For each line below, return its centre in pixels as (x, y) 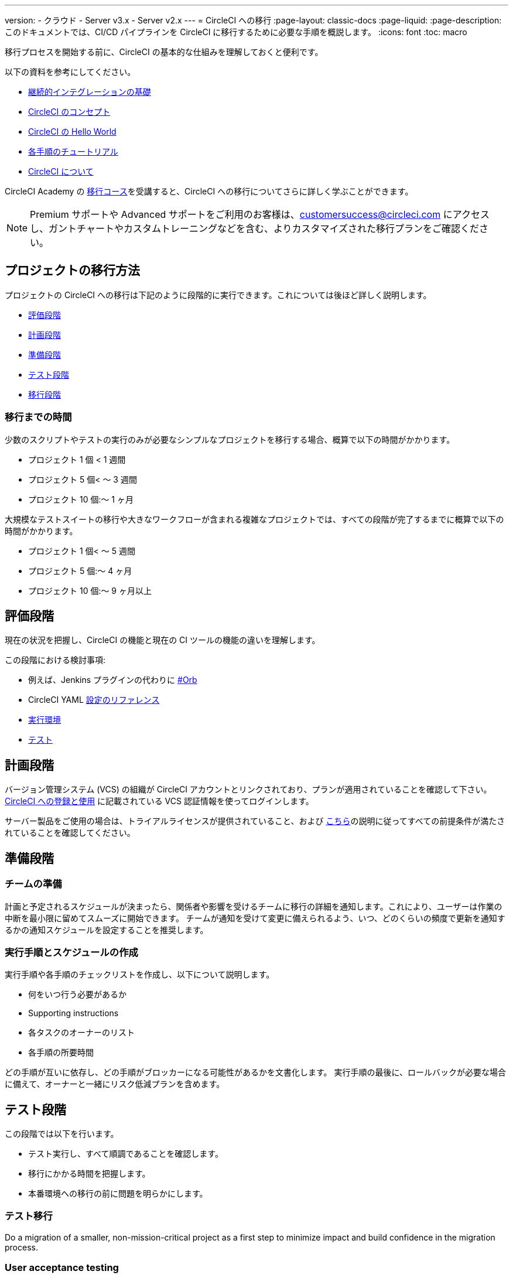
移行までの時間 (38, 417)
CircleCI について (61, 171)
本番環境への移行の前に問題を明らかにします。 (118, 1194)
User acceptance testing (62, 1268)
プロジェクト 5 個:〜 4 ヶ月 (80, 570)
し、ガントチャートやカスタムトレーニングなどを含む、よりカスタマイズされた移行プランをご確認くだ (255, 228)
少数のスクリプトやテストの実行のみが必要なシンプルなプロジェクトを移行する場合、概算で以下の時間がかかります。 (230, 439)
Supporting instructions (73, 1013)
